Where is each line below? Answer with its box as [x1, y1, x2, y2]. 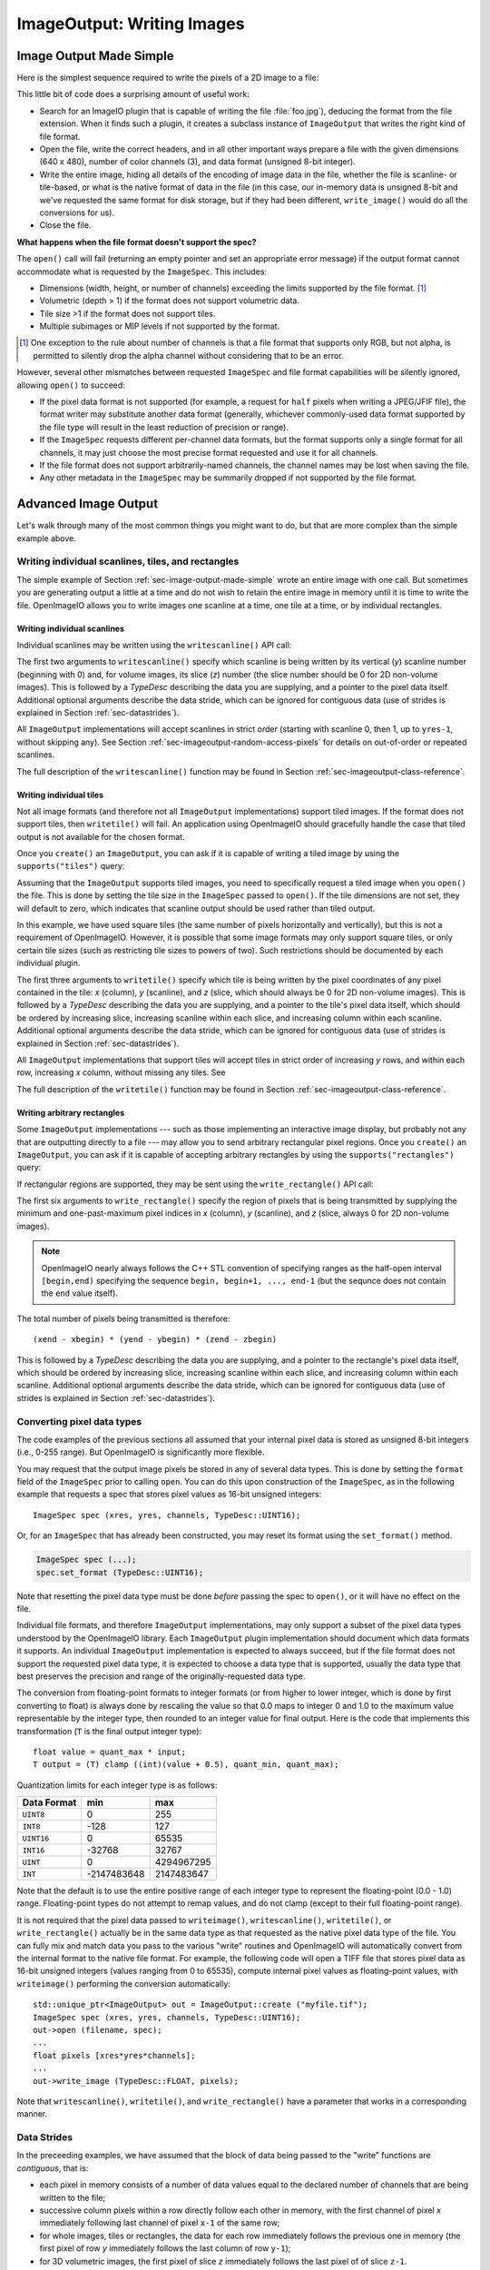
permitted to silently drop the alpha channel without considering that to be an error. [33, 350, 344, 360]
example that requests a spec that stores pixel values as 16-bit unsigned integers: [16, 1489, 322, 1500]
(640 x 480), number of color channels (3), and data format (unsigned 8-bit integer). [39, 156, 356, 167]
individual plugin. [16, 958, 81, 969]
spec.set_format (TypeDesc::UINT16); [35, 1567, 204, 1577]
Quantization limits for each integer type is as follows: [16, 1780, 218, 1791]
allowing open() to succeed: [16, 380, 126, 390]
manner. [16, 2108, 48, 2119]
